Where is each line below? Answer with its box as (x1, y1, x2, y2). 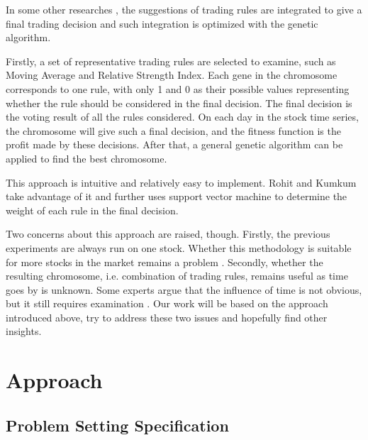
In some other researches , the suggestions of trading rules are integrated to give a (6, 2, 362, 16)
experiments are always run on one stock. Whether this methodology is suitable (6, 240, 352, 255)
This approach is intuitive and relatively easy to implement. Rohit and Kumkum (6, 175, 357, 189)
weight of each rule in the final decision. (6, 202, 179, 217)
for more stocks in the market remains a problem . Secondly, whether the (6, 254, 323, 269)
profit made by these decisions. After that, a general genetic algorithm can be (6, 137, 343, 152)
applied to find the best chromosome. (6, 150, 167, 165)
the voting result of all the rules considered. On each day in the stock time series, (6, 109, 359, 124)
